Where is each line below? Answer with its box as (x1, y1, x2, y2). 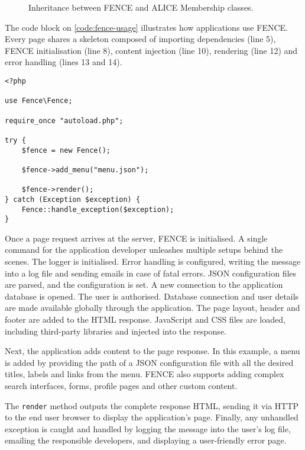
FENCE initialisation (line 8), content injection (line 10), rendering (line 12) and (5, 44, 298, 56)
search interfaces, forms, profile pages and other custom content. (5, 379, 238, 391)
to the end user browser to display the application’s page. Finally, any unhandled (5, 411, 298, 423)
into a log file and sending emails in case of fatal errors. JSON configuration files (5, 266, 297, 279)
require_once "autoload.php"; (5, 116, 124, 125)
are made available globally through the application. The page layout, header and (5, 301, 300, 314)
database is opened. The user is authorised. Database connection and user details (5, 290, 299, 302)
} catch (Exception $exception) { (5, 195, 141, 204)
